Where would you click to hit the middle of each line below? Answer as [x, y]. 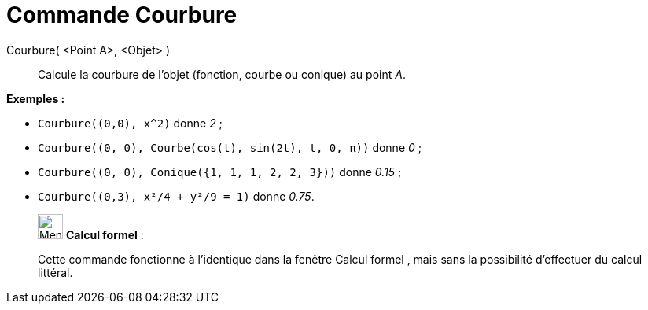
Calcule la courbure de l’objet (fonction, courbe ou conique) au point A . [222, 74]
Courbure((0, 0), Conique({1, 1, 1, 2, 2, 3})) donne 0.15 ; [220, 172]
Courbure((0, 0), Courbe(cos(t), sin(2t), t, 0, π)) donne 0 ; [230, 147]
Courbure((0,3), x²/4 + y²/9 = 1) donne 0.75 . [176, 196]
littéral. [55, 272]
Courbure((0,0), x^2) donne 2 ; [130, 123]
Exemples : [36, 98]
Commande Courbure [122, 15]
